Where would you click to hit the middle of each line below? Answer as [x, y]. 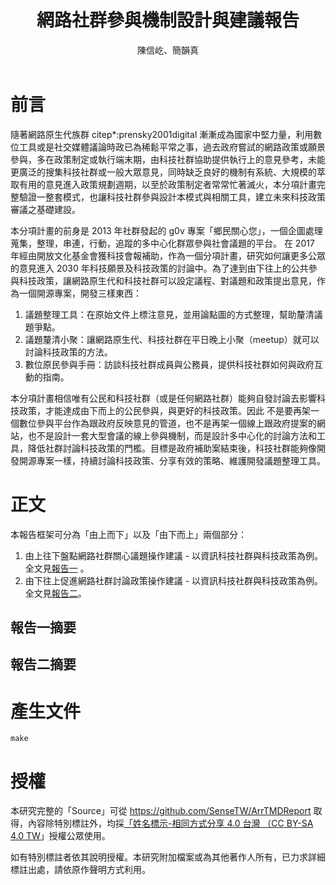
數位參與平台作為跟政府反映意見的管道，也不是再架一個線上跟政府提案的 [167, 423]
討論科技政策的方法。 [68, 352]
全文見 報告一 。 [57, 568]
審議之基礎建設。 [45, 209]
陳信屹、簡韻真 [168, 50]
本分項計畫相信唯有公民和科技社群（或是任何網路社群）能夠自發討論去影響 [163, 398]
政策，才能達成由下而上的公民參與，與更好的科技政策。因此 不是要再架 [164, 410]
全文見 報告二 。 [55, 593]
